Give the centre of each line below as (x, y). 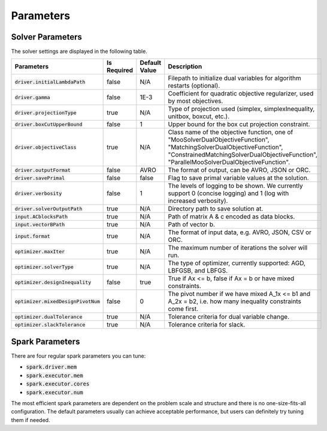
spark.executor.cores (58, 384)
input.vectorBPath (40, 224)
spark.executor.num (54, 392)
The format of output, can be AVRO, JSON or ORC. (239, 170)
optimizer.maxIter (40, 251)
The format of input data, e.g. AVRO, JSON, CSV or (240, 232)
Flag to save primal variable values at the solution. (238, 178)
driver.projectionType (46, 113)
